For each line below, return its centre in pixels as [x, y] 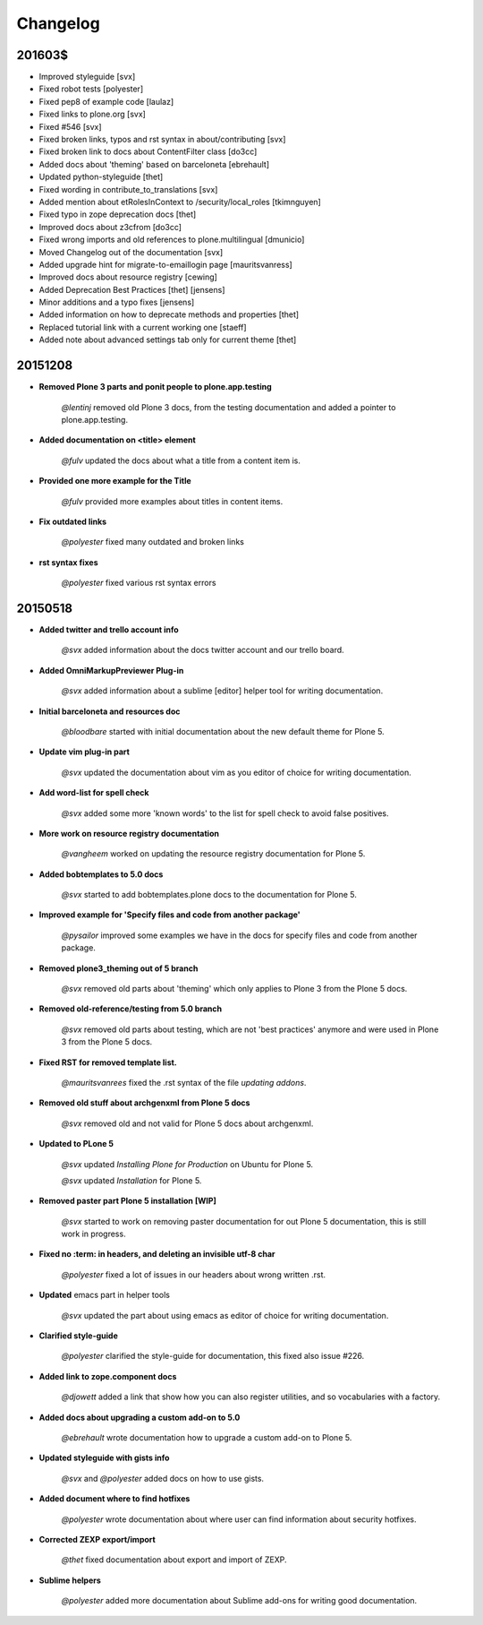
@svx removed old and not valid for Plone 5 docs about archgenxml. [187, 1123]
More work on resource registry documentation [129, 833]
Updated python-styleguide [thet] [101, 177]
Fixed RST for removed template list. [108, 1062]
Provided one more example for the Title [115, 481]
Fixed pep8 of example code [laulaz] [106, 101]
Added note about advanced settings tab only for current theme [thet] [168, 340]
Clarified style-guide [78, 1336]
